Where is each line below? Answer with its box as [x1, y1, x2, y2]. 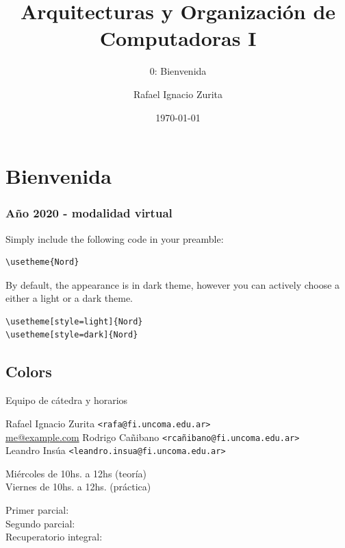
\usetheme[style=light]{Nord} [5, 316, 143, 326]
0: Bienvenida [149, 64, 207, 78]
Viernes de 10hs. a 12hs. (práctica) [5, 479, 151, 494]
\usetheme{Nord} [5, 257, 79, 267]
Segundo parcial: [5, 516, 75, 530]
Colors [5, 361, 52, 382]
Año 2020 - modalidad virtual [5, 204, 172, 222]
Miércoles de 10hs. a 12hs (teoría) [5, 466, 147, 480]
